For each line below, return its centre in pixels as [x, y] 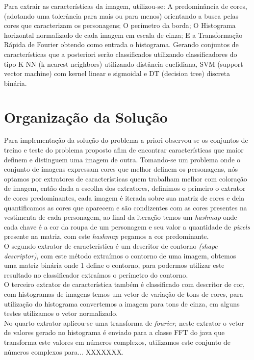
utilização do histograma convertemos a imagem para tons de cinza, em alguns [122, 303]
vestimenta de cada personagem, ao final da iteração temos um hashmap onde [121, 217]
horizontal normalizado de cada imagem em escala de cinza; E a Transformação [123, 35]
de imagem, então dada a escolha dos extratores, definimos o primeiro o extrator [125, 188]
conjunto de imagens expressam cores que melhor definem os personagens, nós [121, 169]
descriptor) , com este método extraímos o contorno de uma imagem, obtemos [120, 255]
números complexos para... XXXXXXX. [64, 351]
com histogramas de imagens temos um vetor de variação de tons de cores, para [124, 294]
